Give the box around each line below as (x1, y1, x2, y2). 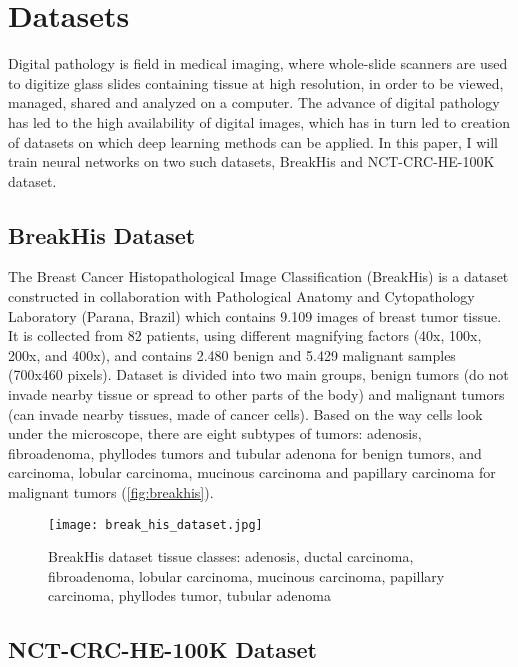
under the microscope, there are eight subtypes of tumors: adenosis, (8, 423, 422, 444)
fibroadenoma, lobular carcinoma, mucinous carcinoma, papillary (48, 565, 445, 586)
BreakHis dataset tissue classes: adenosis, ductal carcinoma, (48, 546, 414, 567)
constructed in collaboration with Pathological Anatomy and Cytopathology (8, 286, 475, 307)
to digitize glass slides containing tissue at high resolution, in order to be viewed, (8, 72, 504, 93)
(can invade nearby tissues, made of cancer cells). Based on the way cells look (8, 403, 483, 424)
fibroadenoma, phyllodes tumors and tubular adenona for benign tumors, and (8, 442, 482, 463)
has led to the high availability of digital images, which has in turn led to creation (8, 111, 510, 132)
